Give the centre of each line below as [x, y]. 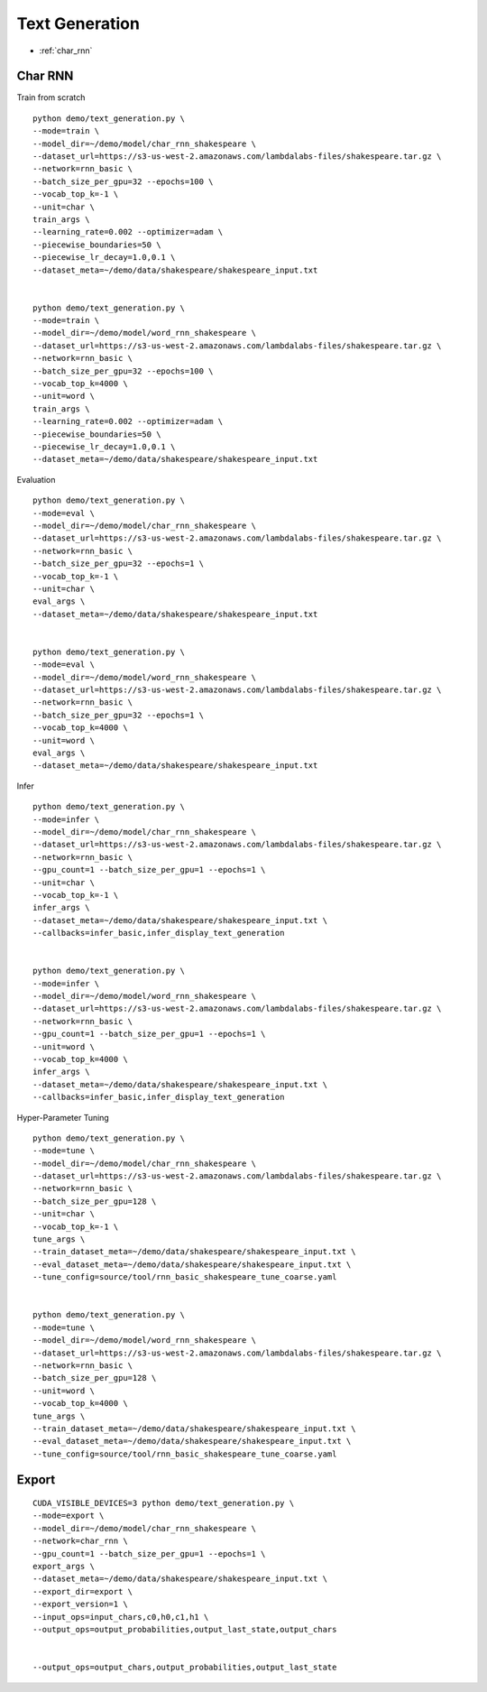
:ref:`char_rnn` [66, 51]
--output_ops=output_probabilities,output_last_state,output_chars [185, 1629]
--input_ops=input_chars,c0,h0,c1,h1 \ [121, 1617]
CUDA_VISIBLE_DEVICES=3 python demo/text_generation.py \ [164, 1503]
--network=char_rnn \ [80, 1541]
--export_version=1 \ [80, 1604]
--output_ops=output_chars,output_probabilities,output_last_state [185, 1668]
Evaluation [36, 479]
